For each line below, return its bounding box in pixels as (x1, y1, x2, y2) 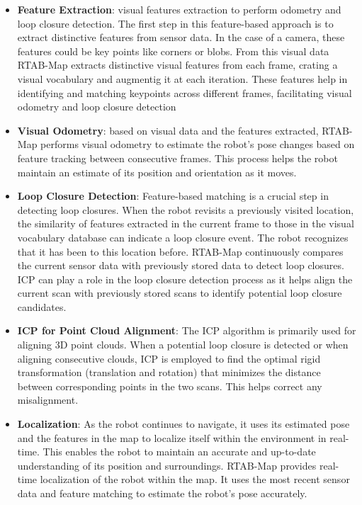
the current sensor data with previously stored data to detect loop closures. (17, 258, 344, 273)
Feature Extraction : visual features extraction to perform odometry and (17, 2, 341, 16)
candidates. (17, 299, 67, 314)
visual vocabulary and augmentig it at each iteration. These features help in (17, 71, 348, 86)
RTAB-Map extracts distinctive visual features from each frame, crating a (17, 57, 338, 72)
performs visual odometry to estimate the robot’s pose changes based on (40, 137, 355, 152)
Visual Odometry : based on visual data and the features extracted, (17, 123, 319, 137)
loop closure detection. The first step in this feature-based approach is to (17, 16, 334, 30)
